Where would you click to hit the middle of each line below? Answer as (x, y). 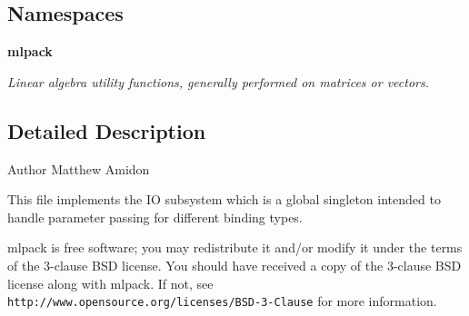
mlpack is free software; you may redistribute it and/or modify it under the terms (235, 247)
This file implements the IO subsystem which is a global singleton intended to (224, 199)
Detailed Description (107, 130)
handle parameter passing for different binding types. (155, 217)
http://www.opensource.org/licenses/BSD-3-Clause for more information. (222, 301)
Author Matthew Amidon (79, 168)
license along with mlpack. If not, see (110, 283)
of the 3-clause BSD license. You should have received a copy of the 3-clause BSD (234, 265)
